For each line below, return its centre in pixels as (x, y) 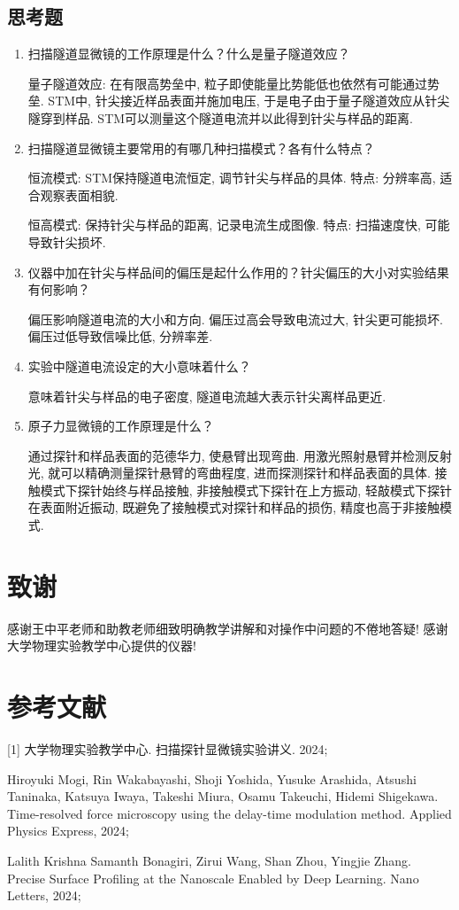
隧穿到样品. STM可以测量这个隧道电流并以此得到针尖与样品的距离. (220, 117)
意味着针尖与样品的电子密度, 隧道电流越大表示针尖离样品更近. (207, 396)
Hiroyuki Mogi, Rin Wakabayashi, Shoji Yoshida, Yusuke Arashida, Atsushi (212, 778)
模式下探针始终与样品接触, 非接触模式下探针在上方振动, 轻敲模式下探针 (246, 490)
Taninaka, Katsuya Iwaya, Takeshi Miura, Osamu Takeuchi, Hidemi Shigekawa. (223, 796)
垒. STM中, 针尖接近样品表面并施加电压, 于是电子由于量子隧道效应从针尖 (239, 101)
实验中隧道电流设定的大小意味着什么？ (139, 366)
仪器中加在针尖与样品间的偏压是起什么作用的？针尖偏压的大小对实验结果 (238, 272)
